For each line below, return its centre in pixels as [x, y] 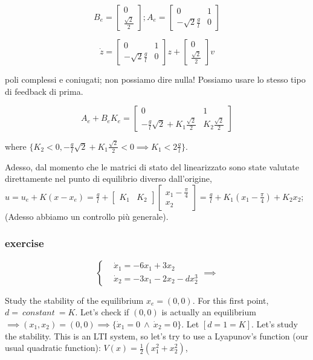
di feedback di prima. [44, 91]
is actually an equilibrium [209, 312]
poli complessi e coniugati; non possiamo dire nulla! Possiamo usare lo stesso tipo [155, 79]
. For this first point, [231, 300]
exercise [24, 243]
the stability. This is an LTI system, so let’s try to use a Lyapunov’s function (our [157, 336]
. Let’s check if [102, 312]
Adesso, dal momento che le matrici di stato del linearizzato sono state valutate [152, 166]
